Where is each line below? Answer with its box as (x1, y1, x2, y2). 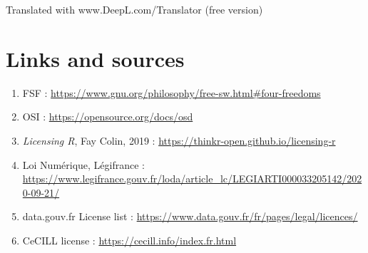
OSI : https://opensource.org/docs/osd (22, 109, 193, 124)
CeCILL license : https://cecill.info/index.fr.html (22, 232, 237, 247)
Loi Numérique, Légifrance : (22, 157, 145, 172)
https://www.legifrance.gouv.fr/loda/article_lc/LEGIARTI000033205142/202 (22, 171, 362, 186)
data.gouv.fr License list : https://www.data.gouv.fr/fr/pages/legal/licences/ (22, 209, 358, 224)
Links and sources (6, 43, 185, 73)
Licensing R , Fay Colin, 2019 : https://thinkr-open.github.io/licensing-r (22, 133, 336, 148)
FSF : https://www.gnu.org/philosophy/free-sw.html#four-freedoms (22, 85, 321, 100)
